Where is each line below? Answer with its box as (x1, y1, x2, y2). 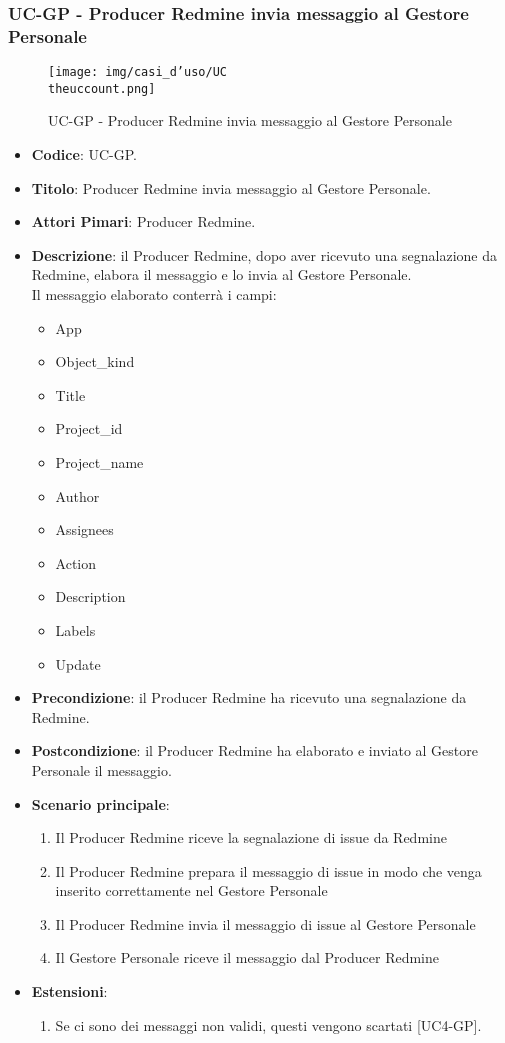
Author (55, 485, 100, 506)
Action (55, 552, 97, 573)
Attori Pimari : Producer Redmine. (31, 211, 256, 232)
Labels (55, 619, 96, 640)
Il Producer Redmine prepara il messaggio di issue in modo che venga (55, 860, 482, 881)
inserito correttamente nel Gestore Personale (55, 880, 328, 901)
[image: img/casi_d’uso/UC (48, 65, 227, 80)
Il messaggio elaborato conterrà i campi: (31, 284, 277, 305)
